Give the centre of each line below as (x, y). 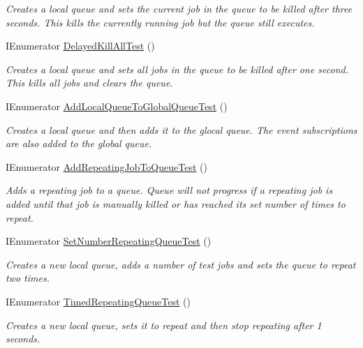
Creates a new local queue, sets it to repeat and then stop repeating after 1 (164, 325)
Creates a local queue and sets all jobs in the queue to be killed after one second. (177, 69)
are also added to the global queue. (79, 143)
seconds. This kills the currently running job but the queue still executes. (160, 22)
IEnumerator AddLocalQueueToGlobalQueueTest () (117, 106)
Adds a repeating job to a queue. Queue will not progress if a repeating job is (169, 190)
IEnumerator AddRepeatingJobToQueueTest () (106, 166)
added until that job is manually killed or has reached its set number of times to (176, 203)
